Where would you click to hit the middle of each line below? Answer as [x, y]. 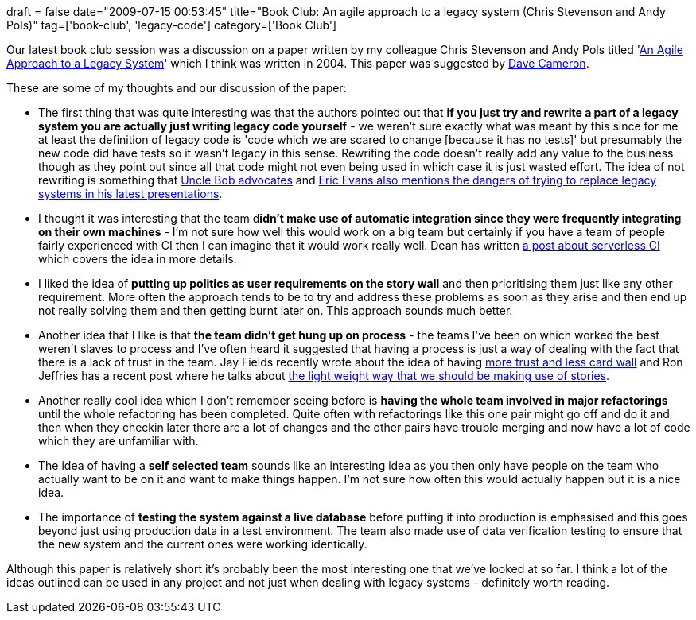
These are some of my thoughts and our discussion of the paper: [177, 88]
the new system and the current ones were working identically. [203, 544]
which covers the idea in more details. [138, 259]
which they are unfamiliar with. [119, 441]
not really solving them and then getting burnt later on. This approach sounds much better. [276, 310]
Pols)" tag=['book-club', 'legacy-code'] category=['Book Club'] [172, 25]
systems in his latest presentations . [130, 194]
